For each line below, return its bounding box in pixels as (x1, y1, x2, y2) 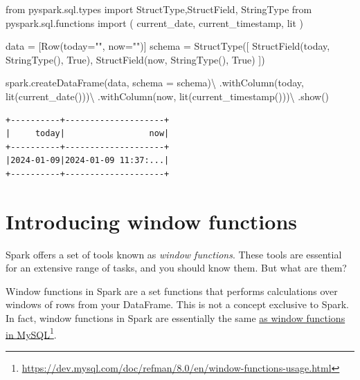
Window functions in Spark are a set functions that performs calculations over (6, 283, 338, 298)
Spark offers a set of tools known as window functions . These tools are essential (6, 247, 342, 261)
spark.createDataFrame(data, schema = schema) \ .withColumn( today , (6, 75, 304, 90)
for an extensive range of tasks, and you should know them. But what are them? (6, 260, 347, 275)
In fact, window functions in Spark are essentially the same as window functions (6, 311, 345, 325)
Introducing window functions (6, 207, 297, 235)
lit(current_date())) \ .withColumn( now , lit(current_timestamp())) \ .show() (6, 88, 330, 103)
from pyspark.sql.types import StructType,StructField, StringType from (6, 2, 312, 16)
